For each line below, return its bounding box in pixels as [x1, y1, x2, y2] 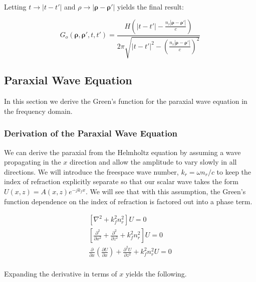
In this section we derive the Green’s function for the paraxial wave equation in [4, 96, 247, 106]
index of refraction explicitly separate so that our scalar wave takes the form [4, 176, 238, 187]
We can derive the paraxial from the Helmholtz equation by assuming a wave [4, 147, 241, 157]
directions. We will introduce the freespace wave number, [4, 166, 179, 177]
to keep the [216, 166, 251, 177]
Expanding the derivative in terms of [4, 268, 117, 279]
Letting [4, 2, 27, 12]
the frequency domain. [4, 105, 73, 116]
